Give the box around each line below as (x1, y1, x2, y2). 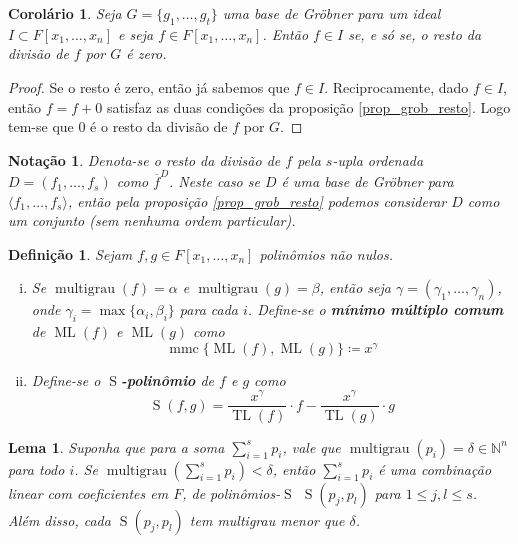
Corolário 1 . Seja (8, 3, 122, 23)
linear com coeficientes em (8, 482, 169, 503)
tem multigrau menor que (189, 509, 345, 530)
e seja (118, 23, 154, 44)
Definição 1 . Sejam (8, 243, 133, 264)
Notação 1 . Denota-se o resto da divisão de (8, 149, 281, 170)
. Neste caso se (169, 171, 260, 192)
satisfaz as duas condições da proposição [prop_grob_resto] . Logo (106, 96, 511, 117)
